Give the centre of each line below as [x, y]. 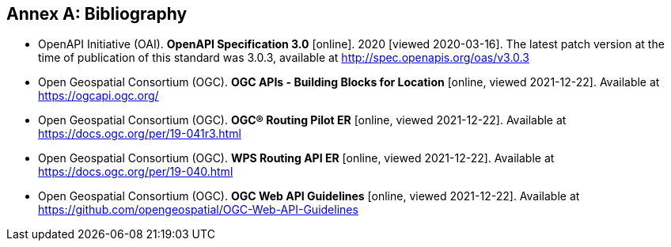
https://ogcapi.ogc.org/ [99, 96]
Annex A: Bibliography [97, 14]
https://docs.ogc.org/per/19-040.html [136, 172]
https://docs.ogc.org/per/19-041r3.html [140, 134]
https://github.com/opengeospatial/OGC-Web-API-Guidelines [198, 210]
